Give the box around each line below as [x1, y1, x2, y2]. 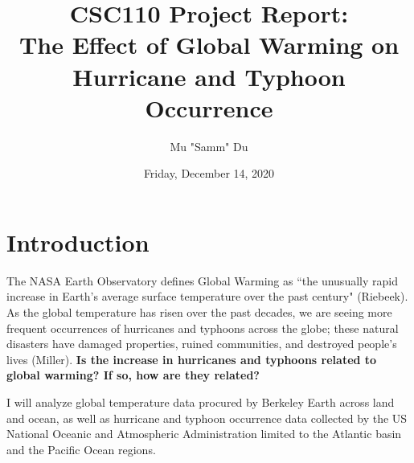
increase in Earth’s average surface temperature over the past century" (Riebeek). [6, 288, 408, 305]
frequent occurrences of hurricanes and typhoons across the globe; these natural [6, 319, 399, 336]
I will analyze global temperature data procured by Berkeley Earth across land [6, 393, 395, 410]
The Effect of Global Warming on [18, 28, 400, 61]
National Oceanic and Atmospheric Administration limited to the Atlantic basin [6, 425, 402, 442]
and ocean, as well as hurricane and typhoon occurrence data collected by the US [6, 409, 408, 426]
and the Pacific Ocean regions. [6, 440, 156, 457]
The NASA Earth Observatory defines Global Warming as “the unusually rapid [6, 272, 398, 289]
